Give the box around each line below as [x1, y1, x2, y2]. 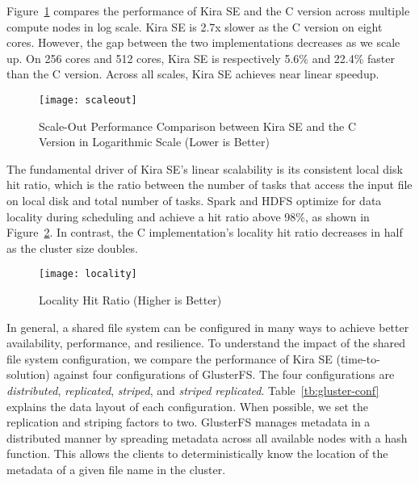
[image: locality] [39, 268, 137, 280]
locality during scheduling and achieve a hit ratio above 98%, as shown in [6, 208, 370, 225]
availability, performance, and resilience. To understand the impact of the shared [6, 334, 405, 351]
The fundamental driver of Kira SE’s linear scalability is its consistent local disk [6, 160, 403, 177]
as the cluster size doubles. [6, 239, 138, 256]
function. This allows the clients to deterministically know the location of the [6, 445, 388, 462]
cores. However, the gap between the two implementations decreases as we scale [6, 34, 400, 51]
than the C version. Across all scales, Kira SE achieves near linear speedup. [6, 65, 379, 82]
